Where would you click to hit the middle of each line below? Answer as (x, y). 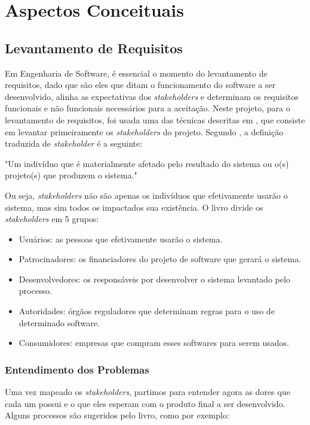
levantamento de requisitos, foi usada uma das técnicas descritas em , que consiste (155, 119)
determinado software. (59, 322)
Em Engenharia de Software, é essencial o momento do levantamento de (136, 73)
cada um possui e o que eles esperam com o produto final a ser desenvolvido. (145, 403)
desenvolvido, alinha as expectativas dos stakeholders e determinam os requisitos (152, 96)
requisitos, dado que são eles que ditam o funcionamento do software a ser (140, 85)
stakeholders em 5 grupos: (52, 219)
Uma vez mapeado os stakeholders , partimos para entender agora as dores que (148, 392)
